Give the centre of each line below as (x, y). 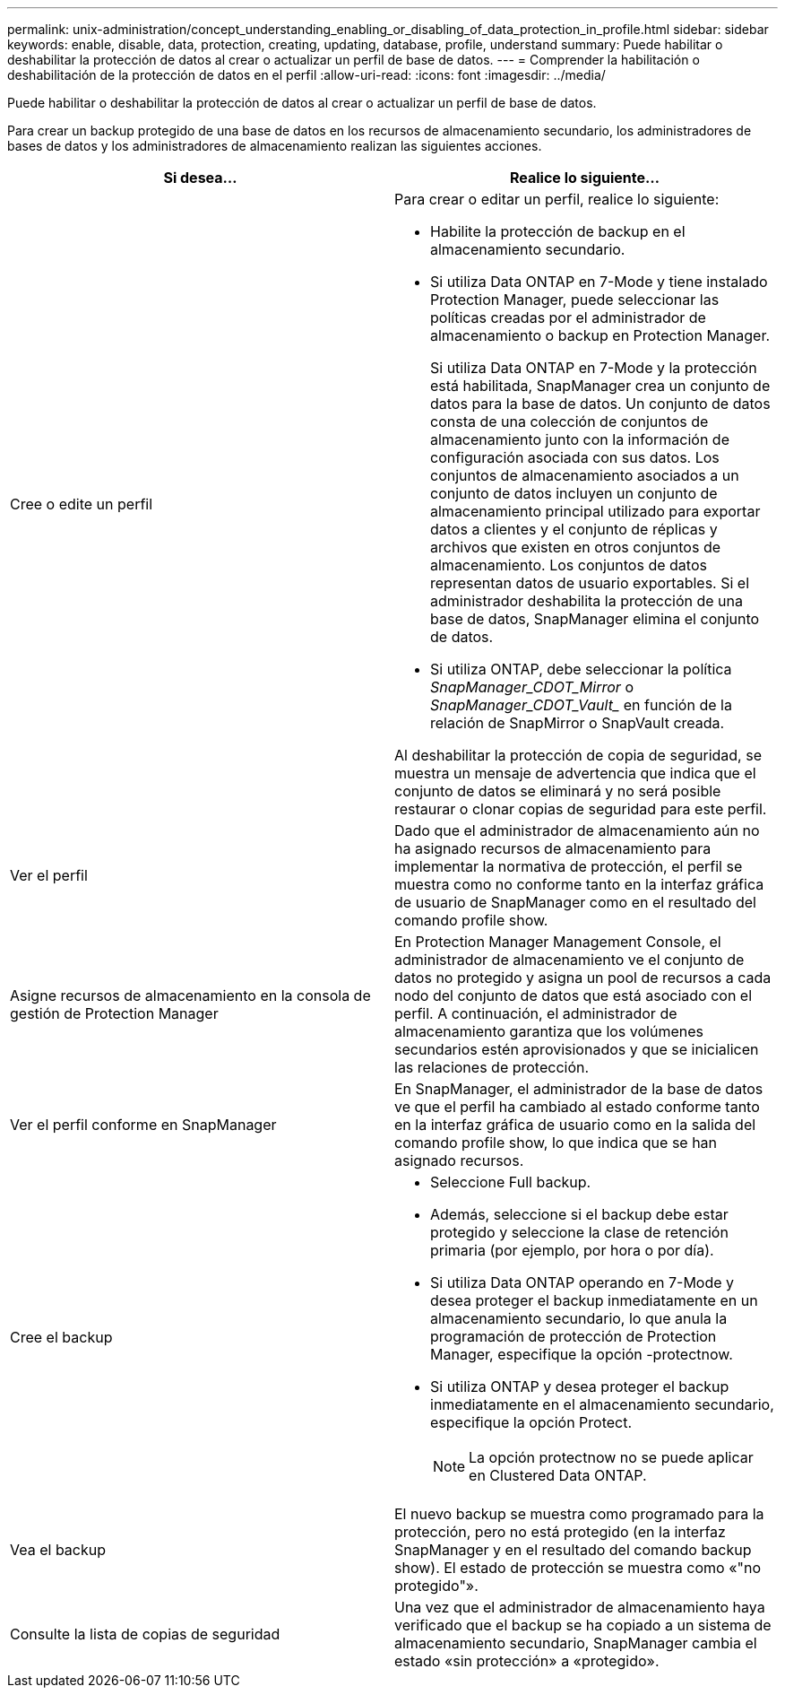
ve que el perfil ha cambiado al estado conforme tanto (577, 1107)
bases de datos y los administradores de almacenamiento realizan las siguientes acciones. (275, 146)
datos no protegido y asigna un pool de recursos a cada (583, 978)
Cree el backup (61, 1337)
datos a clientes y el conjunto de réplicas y (574, 529)
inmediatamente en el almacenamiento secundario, (602, 1404)
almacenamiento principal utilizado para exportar (595, 511)
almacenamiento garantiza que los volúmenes (549, 1031)
